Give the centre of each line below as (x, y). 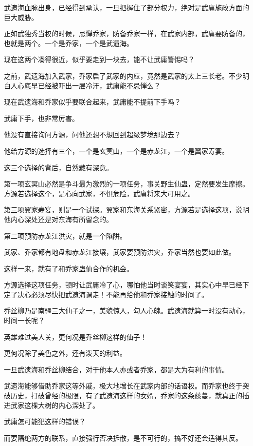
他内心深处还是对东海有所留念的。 (58, 219)
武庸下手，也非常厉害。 (41, 118)
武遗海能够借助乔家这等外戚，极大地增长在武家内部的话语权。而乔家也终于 (123, 386)
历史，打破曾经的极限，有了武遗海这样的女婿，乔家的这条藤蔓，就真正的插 (130, 395)
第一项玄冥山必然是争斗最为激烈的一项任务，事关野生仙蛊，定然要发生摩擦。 (126, 184)
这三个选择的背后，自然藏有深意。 (58, 167)
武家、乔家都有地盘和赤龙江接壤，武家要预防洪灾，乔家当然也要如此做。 (120, 252)
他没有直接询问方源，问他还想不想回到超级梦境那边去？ (92, 134)
